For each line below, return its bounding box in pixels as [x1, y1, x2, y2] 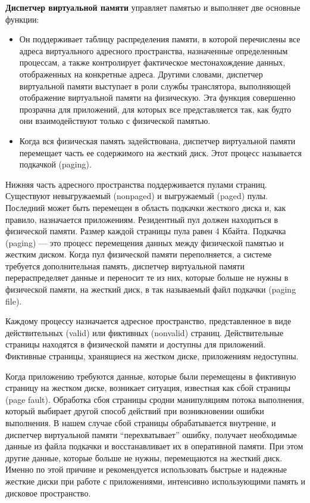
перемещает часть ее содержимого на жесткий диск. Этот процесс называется [19, 146, 302, 159]
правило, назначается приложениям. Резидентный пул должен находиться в [5, 213, 278, 225]
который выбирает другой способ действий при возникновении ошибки [5, 405, 264, 417]
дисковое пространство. [5, 486, 91, 499]
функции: [5, 13, 39, 25]
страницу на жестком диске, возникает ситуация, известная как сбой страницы [5, 381, 291, 394]
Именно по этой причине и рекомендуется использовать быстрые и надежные [5, 463, 287, 476]
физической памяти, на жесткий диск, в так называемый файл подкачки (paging [5, 283, 296, 296]
